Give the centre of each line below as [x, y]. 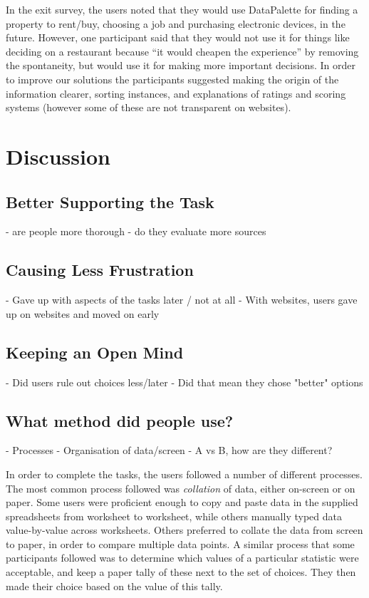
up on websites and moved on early [83, 313]
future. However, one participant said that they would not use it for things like [178, 37]
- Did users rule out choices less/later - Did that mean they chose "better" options [184, 382]
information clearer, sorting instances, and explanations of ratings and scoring [176, 93]
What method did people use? [120, 420]
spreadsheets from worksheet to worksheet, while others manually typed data [174, 516]
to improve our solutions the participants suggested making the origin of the [172, 79]
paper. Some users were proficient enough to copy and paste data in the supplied [182, 502]
